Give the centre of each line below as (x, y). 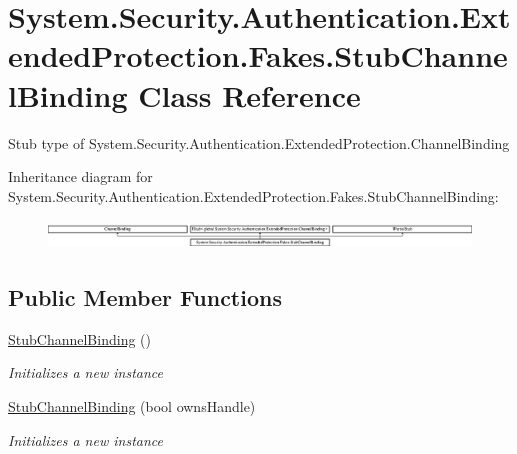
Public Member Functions (145, 297)
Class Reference (249, 94)
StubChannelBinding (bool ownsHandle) (132, 406)
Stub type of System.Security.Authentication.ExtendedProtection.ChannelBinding (259, 142)
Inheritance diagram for (80, 176)
